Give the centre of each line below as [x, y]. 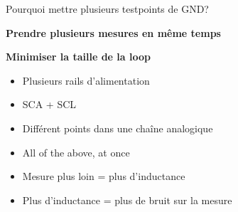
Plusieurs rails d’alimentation [86, 80]
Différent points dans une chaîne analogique [118, 128]
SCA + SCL [49, 104]
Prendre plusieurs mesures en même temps [113, 32]
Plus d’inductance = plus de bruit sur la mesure [127, 200]
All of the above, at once [76, 152]
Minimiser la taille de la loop [78, 57]
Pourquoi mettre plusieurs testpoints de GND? [107, 9]
